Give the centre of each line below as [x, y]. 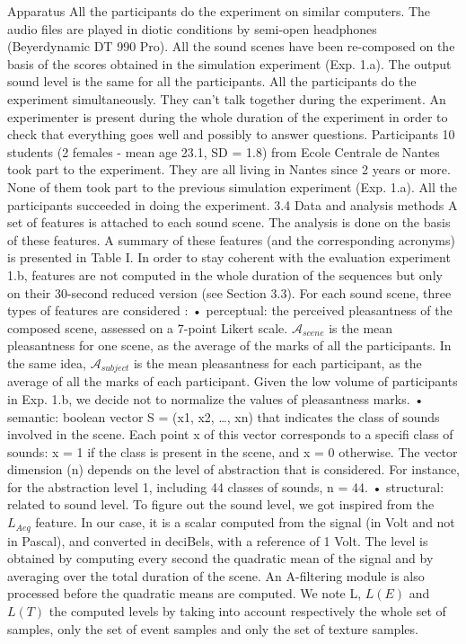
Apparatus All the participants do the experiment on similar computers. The [219, 11]
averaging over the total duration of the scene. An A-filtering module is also [216, 575]
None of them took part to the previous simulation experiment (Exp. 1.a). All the [232, 186]
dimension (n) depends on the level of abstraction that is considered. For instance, [234, 469]
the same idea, [47, 362]
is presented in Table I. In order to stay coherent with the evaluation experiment [229, 257]
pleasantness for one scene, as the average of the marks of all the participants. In [229, 345]
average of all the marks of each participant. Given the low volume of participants [233, 381]
